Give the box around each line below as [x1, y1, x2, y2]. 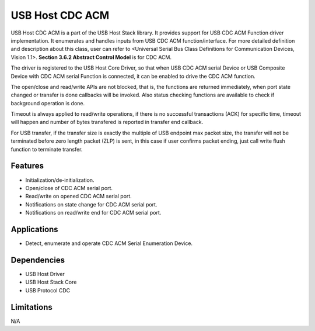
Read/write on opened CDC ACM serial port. [25, 193, 132, 200]
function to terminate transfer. [10, 146, 83, 153]
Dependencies [10, 255, 65, 265]
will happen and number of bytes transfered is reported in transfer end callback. [10, 119, 204, 126]
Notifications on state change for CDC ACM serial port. [25, 201, 157, 208]
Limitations [10, 302, 52, 312]
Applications [10, 224, 58, 234]
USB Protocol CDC [25, 287, 70, 294]
